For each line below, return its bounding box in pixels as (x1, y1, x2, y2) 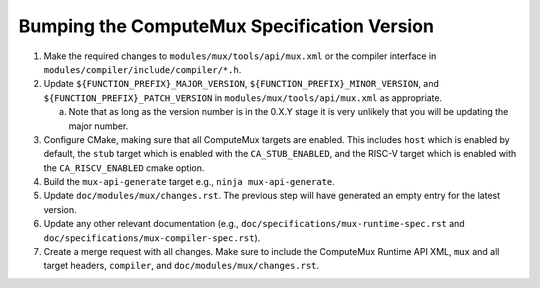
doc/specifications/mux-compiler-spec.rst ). (43, 231, 261, 244)
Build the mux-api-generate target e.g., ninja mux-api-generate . (43, 176, 335, 188)
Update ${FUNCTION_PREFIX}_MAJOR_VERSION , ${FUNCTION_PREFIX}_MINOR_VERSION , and (43, 78, 440, 90)
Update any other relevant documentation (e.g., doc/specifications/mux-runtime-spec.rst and (43, 218, 465, 230)
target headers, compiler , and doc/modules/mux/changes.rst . (43, 260, 320, 272)
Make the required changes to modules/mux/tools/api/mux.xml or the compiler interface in (43, 50, 437, 62)
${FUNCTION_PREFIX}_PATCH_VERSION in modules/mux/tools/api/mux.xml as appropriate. (43, 91, 443, 104)
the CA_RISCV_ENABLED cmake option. (43, 161, 205, 174)
